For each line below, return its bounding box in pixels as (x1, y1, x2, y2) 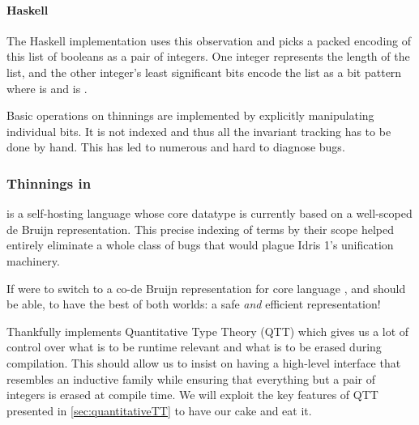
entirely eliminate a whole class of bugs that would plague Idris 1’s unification (6, 236, 394, 253)
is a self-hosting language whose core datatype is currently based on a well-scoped (6, 205, 413, 222)
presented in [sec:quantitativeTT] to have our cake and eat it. (6, 402, 312, 419)
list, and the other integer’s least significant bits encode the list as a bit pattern (6, 63, 402, 80)
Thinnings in (6, 172, 92, 193)
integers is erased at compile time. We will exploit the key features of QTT (6, 386, 378, 403)
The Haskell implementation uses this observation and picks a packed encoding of (6, 32, 412, 49)
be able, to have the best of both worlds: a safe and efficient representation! (6, 295, 381, 312)
